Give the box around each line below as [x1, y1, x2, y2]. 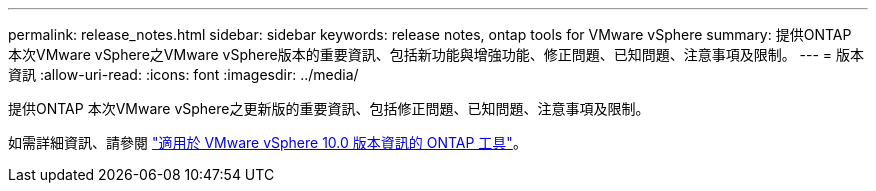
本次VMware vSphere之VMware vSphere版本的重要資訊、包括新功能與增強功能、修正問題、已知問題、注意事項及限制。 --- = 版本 [8, 46, 865, 63]
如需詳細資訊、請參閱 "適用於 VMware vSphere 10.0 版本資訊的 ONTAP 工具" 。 [8, 134, 527, 151]
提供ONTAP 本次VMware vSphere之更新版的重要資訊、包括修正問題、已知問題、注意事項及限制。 [8, 100, 650, 117]
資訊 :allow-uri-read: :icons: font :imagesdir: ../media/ [8, 66, 359, 83]
